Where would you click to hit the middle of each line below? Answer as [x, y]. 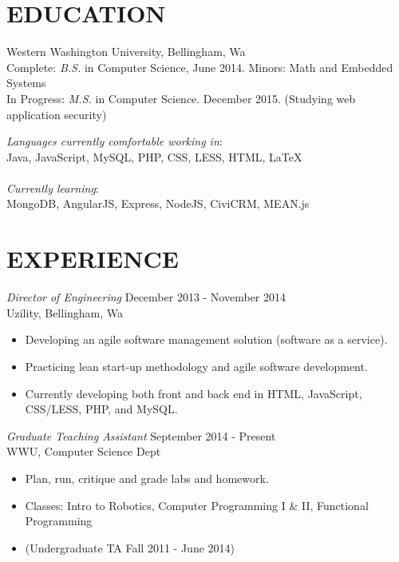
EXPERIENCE [93, 259]
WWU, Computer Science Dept [84, 451]
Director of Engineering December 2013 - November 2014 [146, 297]
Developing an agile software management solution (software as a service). [206, 339]
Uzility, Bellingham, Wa [65, 312]
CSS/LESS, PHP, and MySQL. [101, 409]
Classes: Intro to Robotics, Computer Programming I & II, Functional [197, 505]
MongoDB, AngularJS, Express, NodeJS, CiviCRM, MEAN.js [158, 203]
